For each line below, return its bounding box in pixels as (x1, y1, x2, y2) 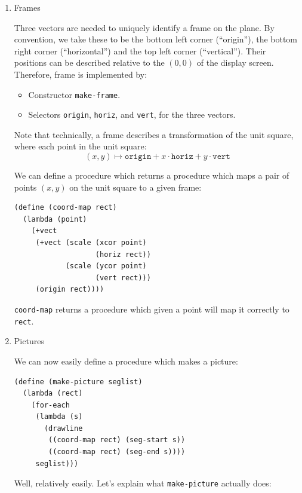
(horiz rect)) (95, 250, 151, 259)
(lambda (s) (35, 412, 83, 421)
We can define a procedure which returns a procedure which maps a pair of (14, 169, 289, 182)
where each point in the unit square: (14, 140, 147, 152)
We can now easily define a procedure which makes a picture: (14, 354, 238, 367)
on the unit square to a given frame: (69, 180, 202, 193)
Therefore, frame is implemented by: (14, 68, 147, 80)
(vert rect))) (95, 273, 151, 282)
